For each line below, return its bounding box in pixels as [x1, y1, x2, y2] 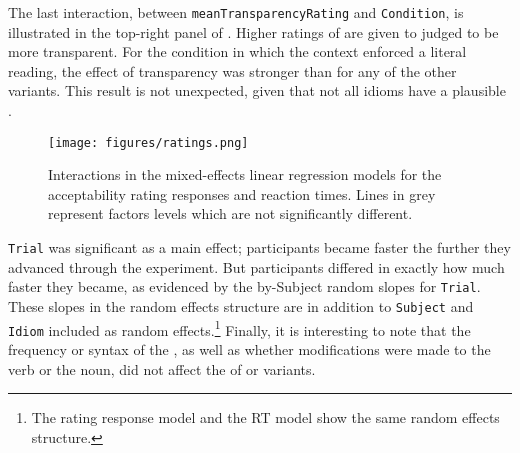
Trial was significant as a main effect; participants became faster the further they [8, 237, 511, 258]
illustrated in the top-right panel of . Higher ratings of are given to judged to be [8, 21, 499, 42]
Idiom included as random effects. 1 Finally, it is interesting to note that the [8, 316, 471, 340]
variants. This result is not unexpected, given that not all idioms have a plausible [8, 80, 506, 101]
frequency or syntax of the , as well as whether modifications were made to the [8, 338, 491, 359]
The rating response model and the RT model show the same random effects [31, 407, 500, 428]
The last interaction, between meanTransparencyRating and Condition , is [8, 2, 464, 22]
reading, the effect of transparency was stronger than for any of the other [8, 60, 457, 81]
